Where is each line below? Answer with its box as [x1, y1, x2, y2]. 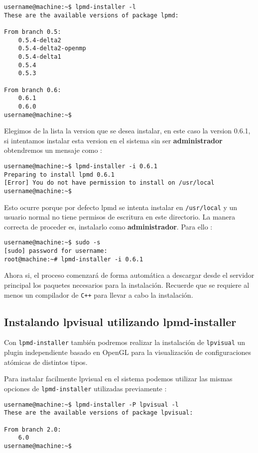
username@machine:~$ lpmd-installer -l [4, 3, 136, 10]
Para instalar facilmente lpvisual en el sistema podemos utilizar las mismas [4, 373, 233, 384]
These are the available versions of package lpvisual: [4, 409, 193, 417]
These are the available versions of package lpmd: [4, 11, 179, 19]
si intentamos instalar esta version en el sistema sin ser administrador [4, 135, 223, 145]
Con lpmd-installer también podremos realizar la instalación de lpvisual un [4, 337, 246, 347]
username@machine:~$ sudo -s [4, 239, 101, 246]
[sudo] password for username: [4, 247, 108, 255]
